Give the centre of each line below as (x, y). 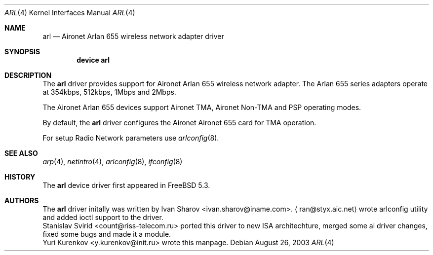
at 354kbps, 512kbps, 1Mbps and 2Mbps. (109, 92)
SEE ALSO (21, 153)
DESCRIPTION (28, 75)
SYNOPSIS (22, 52)
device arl (93, 60)
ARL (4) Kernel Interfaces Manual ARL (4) (70, 13)
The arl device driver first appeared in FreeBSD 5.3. (126, 185)
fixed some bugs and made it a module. (107, 234)
